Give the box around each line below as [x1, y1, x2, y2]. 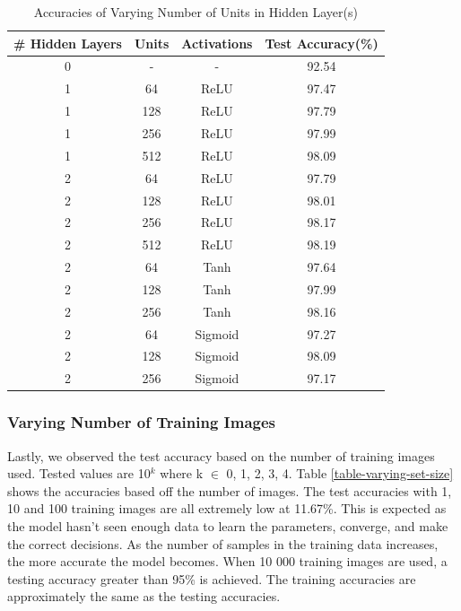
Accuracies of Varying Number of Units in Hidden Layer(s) [33, 3, 358, 21]
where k [160, 464, 204, 483]
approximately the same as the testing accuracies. [7, 587, 281, 606]
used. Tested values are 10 [7, 464, 151, 483]
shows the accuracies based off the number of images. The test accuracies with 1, [7, 481, 452, 500]
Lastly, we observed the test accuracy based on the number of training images [7, 446, 435, 465]
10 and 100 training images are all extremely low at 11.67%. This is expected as [7, 499, 447, 518]
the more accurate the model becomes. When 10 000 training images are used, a [7, 552, 448, 571]
